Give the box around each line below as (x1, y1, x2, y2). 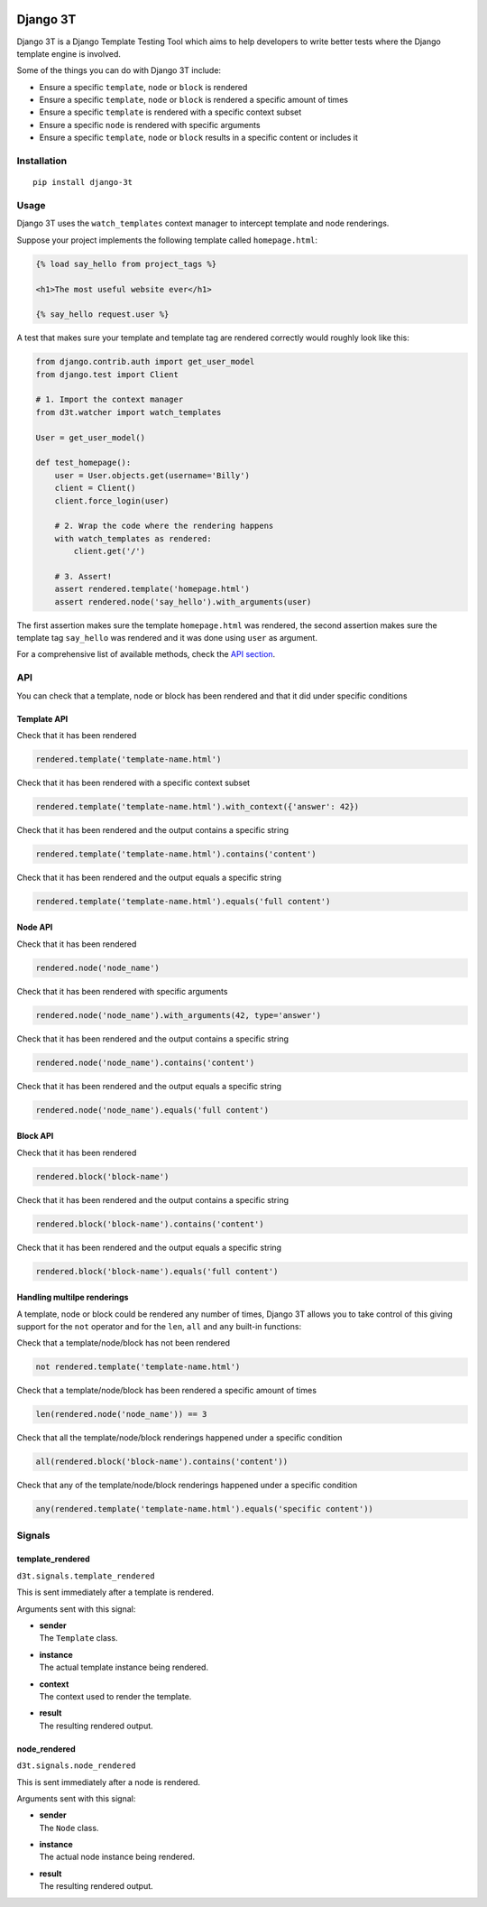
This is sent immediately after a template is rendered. (16, 1587, 215, 1597)
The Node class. (39, 1822, 99, 1833)
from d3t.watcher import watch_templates (35, 407, 222, 417)
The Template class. (39, 1633, 118, 1643)
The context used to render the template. (39, 1690, 192, 1701)
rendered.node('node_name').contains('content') (35, 1057, 255, 1068)
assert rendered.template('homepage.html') (54, 584, 250, 595)
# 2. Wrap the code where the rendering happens (54, 521, 274, 532)
